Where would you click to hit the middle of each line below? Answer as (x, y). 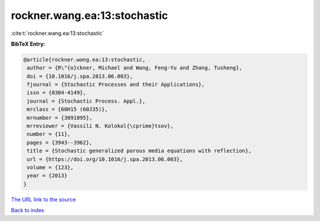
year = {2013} (47, 176)
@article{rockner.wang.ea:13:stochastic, (84, 60)
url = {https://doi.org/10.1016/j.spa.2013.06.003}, (105, 159)
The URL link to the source (44, 199)
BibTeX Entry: (28, 44)
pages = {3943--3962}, (60, 142)
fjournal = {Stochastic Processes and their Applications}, (116, 85)
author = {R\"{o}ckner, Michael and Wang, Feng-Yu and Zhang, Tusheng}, (135, 68)
